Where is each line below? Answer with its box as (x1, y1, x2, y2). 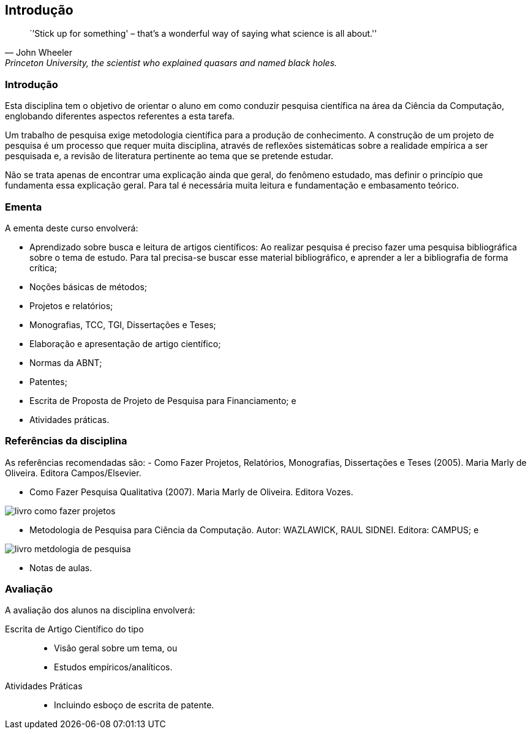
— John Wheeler (5, 47, 73, 58)
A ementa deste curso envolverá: (5, 222, 138, 233)
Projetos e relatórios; (29, 300, 113, 311)
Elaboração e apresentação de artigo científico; (29, 338, 221, 349)
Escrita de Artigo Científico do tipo (5, 624, 144, 635)
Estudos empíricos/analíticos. (54, 662, 173, 673)
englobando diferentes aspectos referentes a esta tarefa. (5, 111, 235, 122)
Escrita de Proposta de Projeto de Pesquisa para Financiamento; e (29, 395, 296, 406)
